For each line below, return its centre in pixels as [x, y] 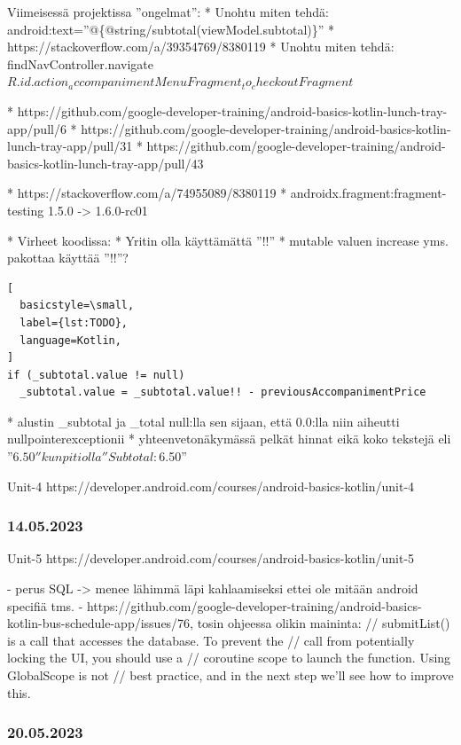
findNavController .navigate [81, 63]
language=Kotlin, [70, 340]
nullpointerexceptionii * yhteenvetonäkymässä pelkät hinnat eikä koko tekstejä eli [229, 439]
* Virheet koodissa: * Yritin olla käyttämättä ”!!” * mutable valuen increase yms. [228, 240]
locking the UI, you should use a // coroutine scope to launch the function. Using [229, 658]
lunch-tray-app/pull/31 [70, 146]
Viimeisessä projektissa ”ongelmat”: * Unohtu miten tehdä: [168, 12]
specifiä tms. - [45, 605]
